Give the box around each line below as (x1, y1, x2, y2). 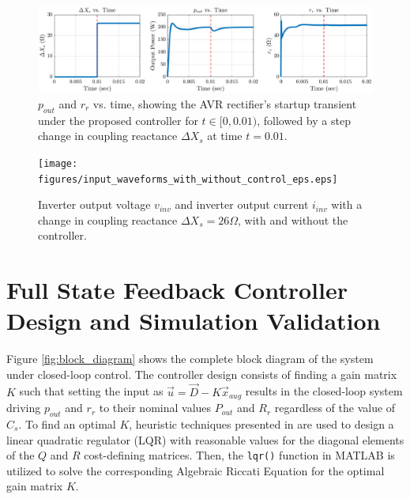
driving (6, 399, 41, 416)
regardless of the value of (274, 399, 396, 416)
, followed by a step (257, 112, 351, 128)
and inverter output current (175, 196, 309, 213)
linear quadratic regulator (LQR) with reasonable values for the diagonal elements (6, 431, 404, 448)
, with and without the (238, 211, 348, 228)
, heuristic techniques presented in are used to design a (129, 415, 394, 432)
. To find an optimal (18, 415, 116, 432)
